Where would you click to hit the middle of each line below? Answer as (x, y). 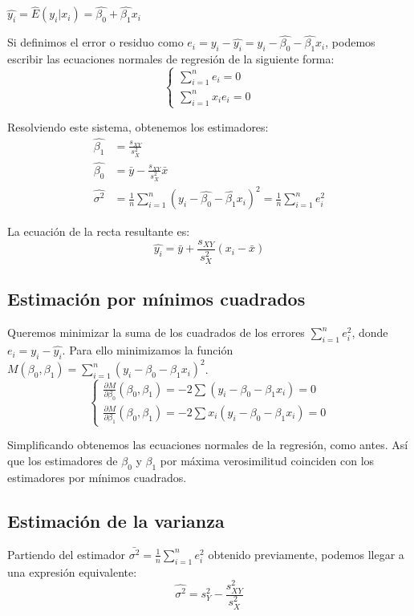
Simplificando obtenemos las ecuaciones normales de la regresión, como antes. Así (208, 445)
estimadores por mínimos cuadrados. (97, 477)
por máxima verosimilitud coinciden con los (267, 461)
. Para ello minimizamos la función (148, 350)
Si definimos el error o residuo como (95, 42)
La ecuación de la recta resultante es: (99, 231)
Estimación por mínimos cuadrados (156, 299)
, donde (370, 332)
